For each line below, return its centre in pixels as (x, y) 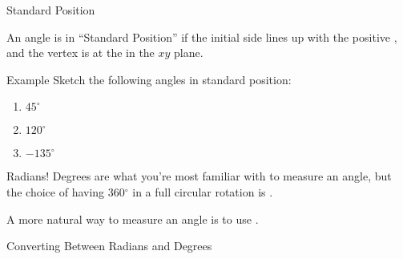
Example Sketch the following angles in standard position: (149, 79)
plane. (189, 53)
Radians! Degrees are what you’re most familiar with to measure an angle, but (199, 176)
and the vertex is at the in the (81, 53)
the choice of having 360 (66, 191)
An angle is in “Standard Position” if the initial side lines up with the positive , (202, 36)
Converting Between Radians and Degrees (109, 246)
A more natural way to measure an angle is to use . (133, 219)
